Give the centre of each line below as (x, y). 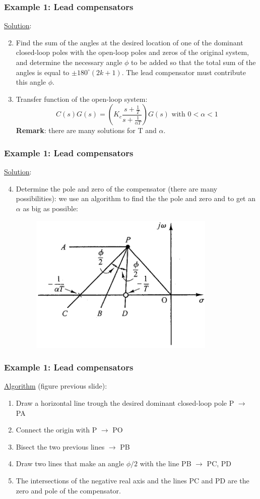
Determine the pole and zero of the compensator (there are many (117, 188)
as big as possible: (51, 208)
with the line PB (166, 463)
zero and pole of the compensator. (69, 490)
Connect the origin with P (56, 430)
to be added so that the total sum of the (193, 62)
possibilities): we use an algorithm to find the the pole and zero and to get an (136, 198)
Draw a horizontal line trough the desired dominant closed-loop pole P (125, 402)
